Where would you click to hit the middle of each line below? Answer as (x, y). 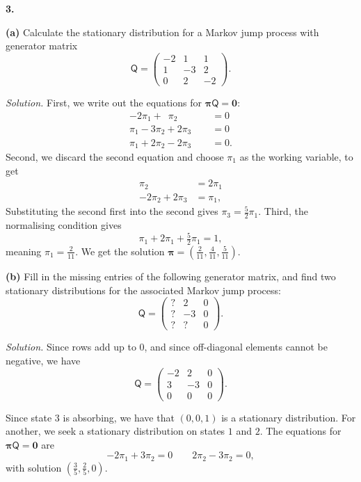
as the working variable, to (296, 156)
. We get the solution (120, 251)
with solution (34, 467)
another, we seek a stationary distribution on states (115, 431)
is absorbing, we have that (119, 417)
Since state (29, 417)
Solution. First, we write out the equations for (104, 102)
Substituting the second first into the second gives (112, 211)
